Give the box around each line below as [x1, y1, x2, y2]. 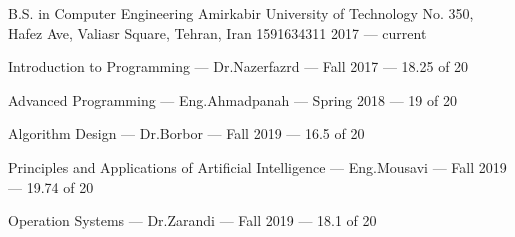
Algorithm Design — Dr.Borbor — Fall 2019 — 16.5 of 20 [8, 123, 365, 144]
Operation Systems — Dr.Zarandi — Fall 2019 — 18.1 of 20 [8, 210, 377, 231]
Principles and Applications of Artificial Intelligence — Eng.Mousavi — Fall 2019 [8, 156, 507, 177]
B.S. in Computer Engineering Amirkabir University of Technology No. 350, [8, 3, 474, 23]
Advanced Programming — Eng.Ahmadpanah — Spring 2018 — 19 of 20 [8, 89, 457, 110]
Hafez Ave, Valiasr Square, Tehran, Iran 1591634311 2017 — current [8, 22, 427, 43]
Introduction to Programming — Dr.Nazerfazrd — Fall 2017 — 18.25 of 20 [8, 56, 469, 77]
